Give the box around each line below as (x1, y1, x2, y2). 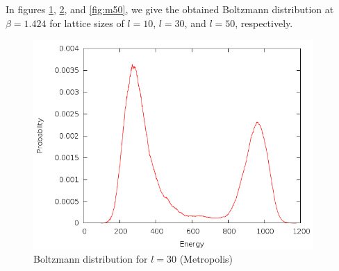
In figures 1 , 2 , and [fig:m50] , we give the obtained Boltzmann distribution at (6, 2, 334, 16)
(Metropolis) (179, 252, 233, 266)
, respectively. (235, 15, 293, 30)
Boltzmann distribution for (33, 252, 148, 266)
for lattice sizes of (49, 15, 124, 30)
